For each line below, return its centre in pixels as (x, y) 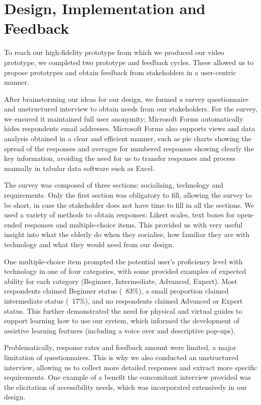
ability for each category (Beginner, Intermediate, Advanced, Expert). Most (121, 281)
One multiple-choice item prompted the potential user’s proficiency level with (123, 261)
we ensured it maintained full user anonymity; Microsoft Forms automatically (124, 118)
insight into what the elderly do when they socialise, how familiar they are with (127, 234)
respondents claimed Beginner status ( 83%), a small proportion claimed (116, 291)
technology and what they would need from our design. (89, 244)
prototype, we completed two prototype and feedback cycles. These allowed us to (129, 62)
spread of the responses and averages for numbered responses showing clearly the (129, 148)
